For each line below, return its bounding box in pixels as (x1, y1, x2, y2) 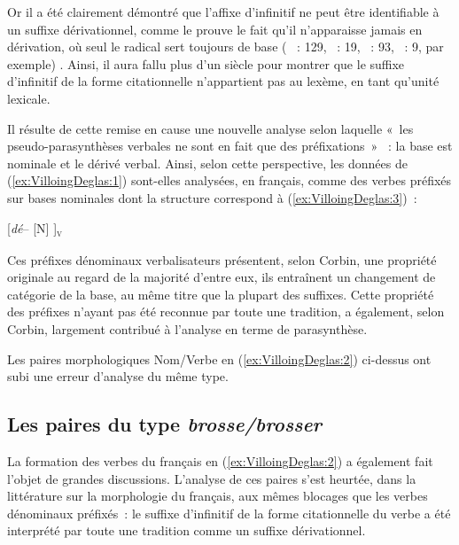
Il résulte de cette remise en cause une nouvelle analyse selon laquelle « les (7, 119, 414, 137)
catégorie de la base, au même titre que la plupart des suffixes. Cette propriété (7, 284, 434, 303)
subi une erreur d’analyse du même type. (7, 367, 229, 385)
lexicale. (7, 89, 51, 107)
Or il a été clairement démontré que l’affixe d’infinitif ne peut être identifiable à (7, 3, 440, 20)
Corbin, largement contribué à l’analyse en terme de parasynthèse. (7, 320, 368, 339)
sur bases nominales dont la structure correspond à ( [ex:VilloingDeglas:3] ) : (7, 188, 417, 206)
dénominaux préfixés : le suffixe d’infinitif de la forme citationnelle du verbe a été (7, 503, 451, 522)
